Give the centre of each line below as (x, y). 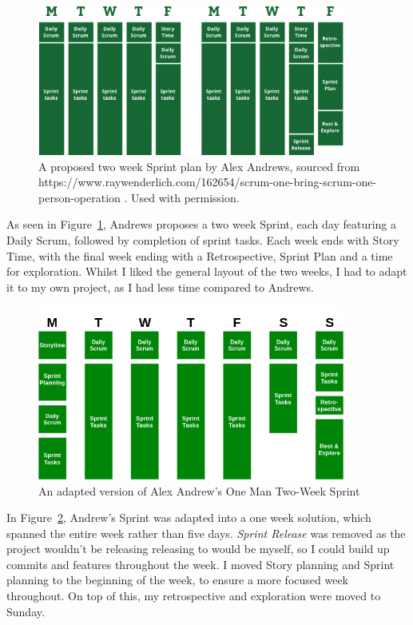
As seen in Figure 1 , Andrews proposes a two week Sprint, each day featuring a (202, 224)
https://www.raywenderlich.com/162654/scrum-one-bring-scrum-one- (208, 182)
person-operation (79, 197)
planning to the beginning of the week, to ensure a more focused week (177, 580)
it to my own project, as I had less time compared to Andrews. (160, 287)
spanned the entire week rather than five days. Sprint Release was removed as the (206, 533)
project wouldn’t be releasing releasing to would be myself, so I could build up (198, 549)
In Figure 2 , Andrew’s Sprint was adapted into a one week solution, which (189, 518)
